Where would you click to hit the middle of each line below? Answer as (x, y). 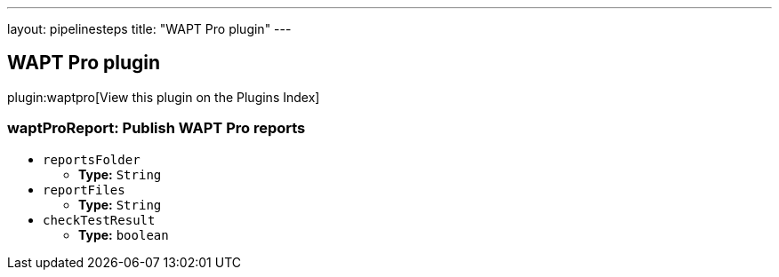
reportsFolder (92, 159)
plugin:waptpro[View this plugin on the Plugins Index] (164, 97)
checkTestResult (99, 220)
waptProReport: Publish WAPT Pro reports (157, 128)
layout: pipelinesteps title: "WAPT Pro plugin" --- (149, 29)
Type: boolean (124, 234)
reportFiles (84, 190)
